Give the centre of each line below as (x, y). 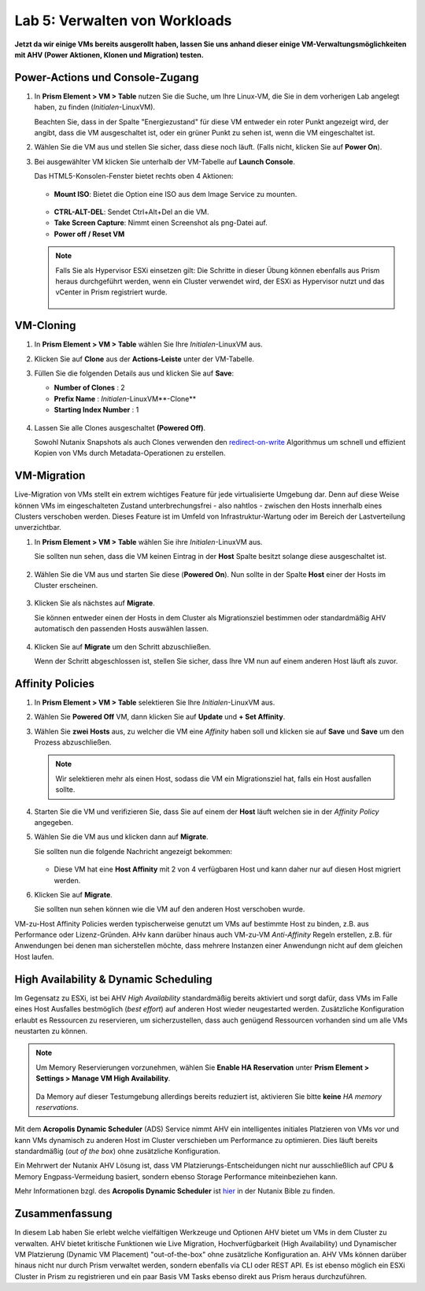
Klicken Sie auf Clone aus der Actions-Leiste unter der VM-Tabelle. (144, 359)
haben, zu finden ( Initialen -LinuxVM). (95, 107)
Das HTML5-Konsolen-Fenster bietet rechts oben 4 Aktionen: (134, 176)
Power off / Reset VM (89, 234)
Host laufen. (34, 956)
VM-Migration (50, 476)
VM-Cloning (45, 326)
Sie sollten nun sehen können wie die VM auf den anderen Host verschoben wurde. (170, 909)
